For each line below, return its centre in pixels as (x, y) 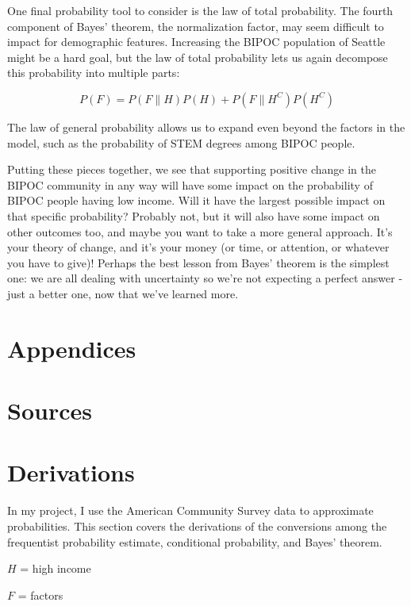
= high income (56, 568)
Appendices (72, 348)
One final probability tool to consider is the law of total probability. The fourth (200, 10)
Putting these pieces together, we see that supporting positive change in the (192, 169)
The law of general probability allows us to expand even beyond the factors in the (206, 127)
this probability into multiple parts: (94, 73)
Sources (50, 410)
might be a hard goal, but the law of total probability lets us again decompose (198, 57)
